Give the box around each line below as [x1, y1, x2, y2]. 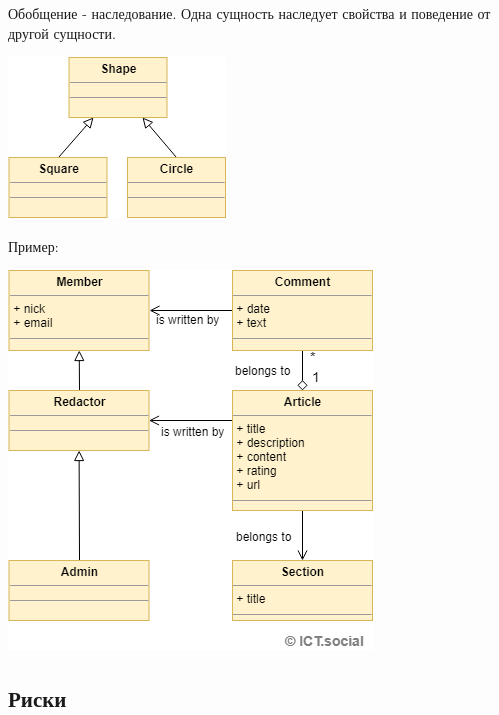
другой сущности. [8, 22, 116, 43]
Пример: [8, 235, 59, 256]
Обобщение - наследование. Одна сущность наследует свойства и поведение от [8, 3, 491, 23]
